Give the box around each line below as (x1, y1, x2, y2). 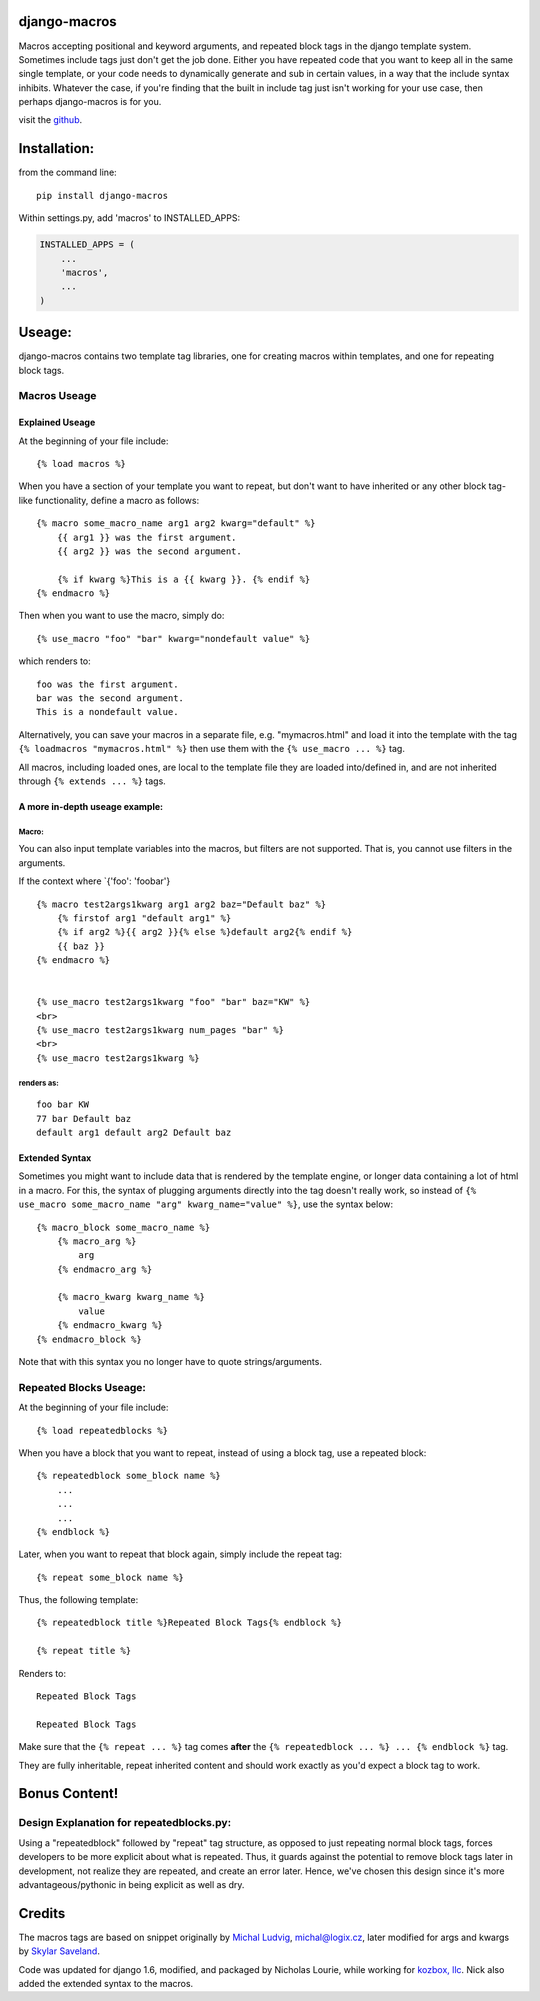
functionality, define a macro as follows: (35, 494, 200, 506)
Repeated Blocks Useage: (18, 1380, 147, 1394)
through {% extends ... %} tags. (18, 775, 167, 787)
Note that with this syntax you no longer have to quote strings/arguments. (18, 1356, 322, 1368)
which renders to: (18, 655, 92, 667)
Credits (18, 1905, 66, 1922)
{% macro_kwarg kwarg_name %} (56, 1291, 205, 1303)
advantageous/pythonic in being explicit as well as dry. (18, 1878, 245, 1890)
